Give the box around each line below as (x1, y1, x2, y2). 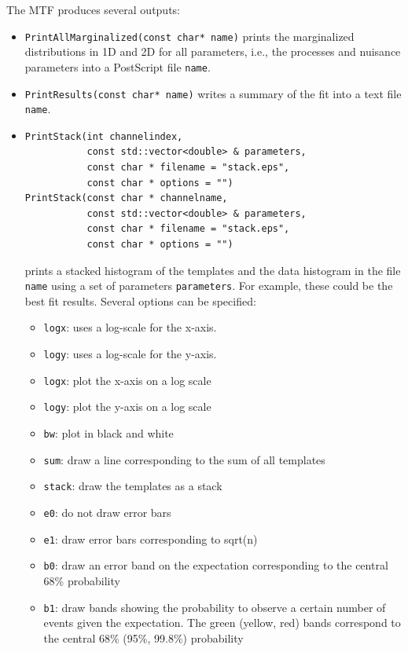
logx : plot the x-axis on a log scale (43, 372, 211, 388)
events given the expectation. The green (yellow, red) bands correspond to (43, 614, 401, 631)
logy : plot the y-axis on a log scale (43, 398, 211, 415)
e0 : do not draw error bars (43, 504, 171, 520)
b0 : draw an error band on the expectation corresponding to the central (43, 557, 388, 573)
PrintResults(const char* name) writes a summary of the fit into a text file (24, 85, 402, 101)
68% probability (43, 572, 120, 588)
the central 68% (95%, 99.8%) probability (43, 629, 244, 646)
